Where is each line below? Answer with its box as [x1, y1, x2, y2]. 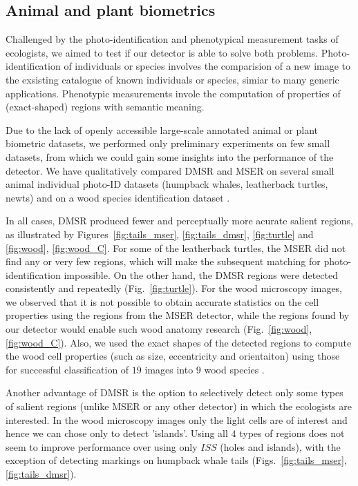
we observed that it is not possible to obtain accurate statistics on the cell [6, 294, 319, 309]
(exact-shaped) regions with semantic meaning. [6, 99, 205, 114]
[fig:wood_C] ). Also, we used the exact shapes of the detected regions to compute [6, 335, 352, 349]
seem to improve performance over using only [6, 439, 198, 454]
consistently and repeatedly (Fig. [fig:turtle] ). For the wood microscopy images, [6, 281, 343, 295]
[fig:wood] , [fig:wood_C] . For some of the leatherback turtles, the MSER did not [6, 240, 346, 255]
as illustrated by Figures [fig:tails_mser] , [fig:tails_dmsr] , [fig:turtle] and [6, 226, 314, 241]
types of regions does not [239, 426, 345, 440]
